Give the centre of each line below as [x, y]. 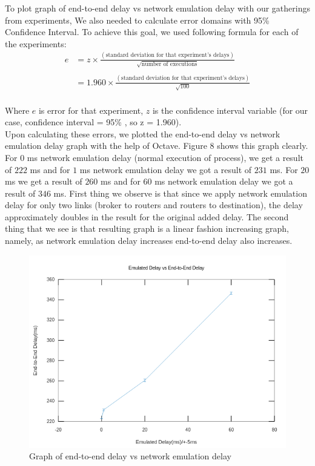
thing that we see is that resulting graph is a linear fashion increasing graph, [147, 228]
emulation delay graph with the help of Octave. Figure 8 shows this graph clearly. [157, 146]
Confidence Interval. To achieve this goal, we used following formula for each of [152, 32]
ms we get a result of [44, 181]
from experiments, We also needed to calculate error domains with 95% [137, 20]
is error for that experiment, [91, 110]
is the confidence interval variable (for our [230, 110]
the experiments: [36, 43]
